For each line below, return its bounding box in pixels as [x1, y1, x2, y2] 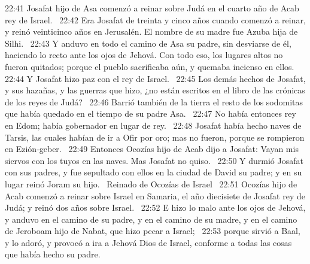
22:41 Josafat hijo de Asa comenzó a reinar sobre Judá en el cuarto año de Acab [5, 2, 299, 14]
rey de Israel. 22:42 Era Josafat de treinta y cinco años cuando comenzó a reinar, [5, 13, 306, 26]
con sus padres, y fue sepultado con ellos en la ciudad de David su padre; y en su [5, 166, 302, 178]
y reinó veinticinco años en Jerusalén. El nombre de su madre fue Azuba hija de [5, 25, 298, 38]
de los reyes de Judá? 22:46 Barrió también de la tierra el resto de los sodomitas [5, 95, 303, 108]
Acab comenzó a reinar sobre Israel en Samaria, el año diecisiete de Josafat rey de [5, 189, 305, 202]
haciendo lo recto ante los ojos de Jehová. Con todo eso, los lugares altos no [5, 48, 283, 61]
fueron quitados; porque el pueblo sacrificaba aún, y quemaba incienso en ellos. [5, 60, 294, 72]
